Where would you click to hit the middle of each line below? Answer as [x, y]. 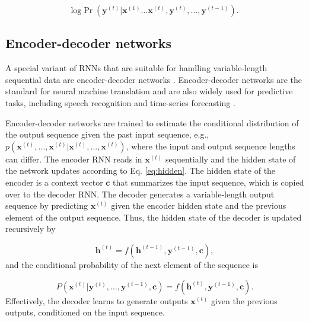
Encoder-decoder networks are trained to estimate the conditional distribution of [152, 122]
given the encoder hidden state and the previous [199, 205]
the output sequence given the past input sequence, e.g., [107, 134]
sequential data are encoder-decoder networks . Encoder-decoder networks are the [154, 79]
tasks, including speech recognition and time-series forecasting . [120, 102]
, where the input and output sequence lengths [211, 146]
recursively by [31, 229]
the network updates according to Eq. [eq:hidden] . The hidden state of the [141, 170]
